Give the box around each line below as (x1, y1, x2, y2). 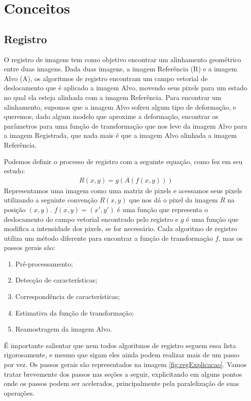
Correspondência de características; (15, 291, 120, 301)
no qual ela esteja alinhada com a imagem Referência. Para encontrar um (4, 92, 221, 102)
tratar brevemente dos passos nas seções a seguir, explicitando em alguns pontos (4, 368, 242, 379)
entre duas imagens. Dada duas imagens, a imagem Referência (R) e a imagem (4, 64, 237, 74)
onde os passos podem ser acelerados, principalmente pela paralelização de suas (4, 378, 239, 388)
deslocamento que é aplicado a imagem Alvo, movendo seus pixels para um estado (4, 83, 248, 93)
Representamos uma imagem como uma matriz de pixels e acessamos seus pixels (4, 185, 242, 195)
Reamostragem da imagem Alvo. (15, 324, 112, 334)
